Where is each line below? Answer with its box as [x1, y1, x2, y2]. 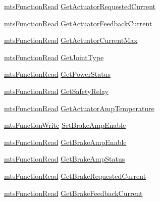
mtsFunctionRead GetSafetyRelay [4, 85, 109, 96]
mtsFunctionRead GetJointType [4, 52, 104, 62]
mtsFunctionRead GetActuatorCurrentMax [4, 35, 138, 45]
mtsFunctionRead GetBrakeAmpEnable [4, 136, 127, 147]
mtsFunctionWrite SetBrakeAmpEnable [4, 120, 126, 130]
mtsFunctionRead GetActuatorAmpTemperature [4, 103, 154, 113]
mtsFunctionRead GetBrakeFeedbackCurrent [4, 187, 143, 198]
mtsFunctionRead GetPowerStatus [4, 69, 111, 79]
